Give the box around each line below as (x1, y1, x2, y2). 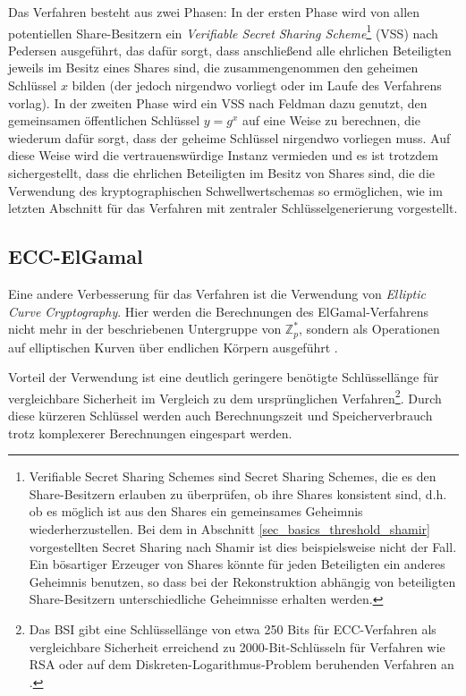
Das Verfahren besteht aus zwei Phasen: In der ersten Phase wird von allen (8, 3, 420, 21)
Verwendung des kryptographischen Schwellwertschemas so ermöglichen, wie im (8, 181, 443, 199)
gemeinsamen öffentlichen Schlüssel (8, 111, 200, 130)
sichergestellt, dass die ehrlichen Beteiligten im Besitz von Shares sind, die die (8, 164, 435, 182)
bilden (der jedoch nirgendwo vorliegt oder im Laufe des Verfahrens (72, 76, 442, 95)
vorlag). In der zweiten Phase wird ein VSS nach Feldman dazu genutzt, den (8, 93, 428, 112)
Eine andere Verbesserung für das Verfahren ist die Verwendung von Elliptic (8, 284, 426, 302)
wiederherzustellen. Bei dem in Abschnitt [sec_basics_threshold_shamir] (29, 520, 430, 539)
